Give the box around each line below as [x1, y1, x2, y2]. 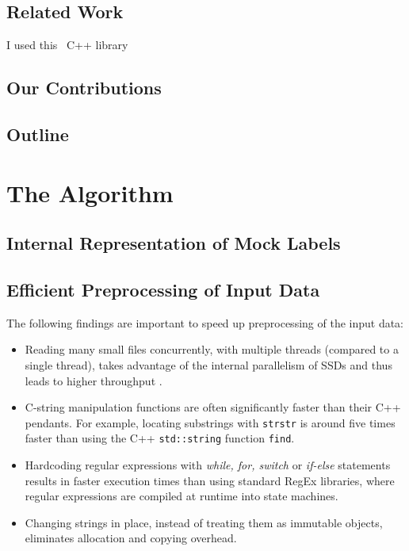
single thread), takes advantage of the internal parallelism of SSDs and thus [25, 356, 392, 373]
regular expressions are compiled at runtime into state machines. [25, 488, 338, 504]
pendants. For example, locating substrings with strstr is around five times [25, 414, 396, 430]
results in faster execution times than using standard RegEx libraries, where [25, 472, 395, 488]
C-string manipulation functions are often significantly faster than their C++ [25, 399, 401, 415]
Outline [6, 121, 69, 146]
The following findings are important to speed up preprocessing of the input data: [6, 314, 404, 331]
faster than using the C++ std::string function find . [25, 430, 295, 446]
